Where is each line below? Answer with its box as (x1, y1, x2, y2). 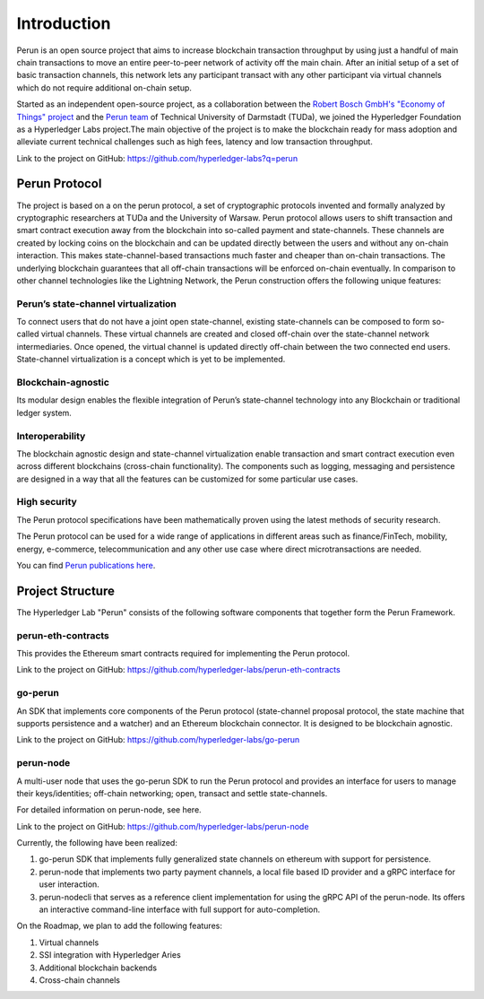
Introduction (16, 13, 111, 33)
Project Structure (16, 583, 116, 598)
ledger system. (16, 407, 72, 418)
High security (16, 496, 78, 508)
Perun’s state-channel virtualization (16, 297, 177, 309)
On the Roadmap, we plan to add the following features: (16, 920, 223, 932)
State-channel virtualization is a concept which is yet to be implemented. (16, 354, 286, 365)
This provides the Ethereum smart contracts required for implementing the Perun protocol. (16, 648, 350, 659)
